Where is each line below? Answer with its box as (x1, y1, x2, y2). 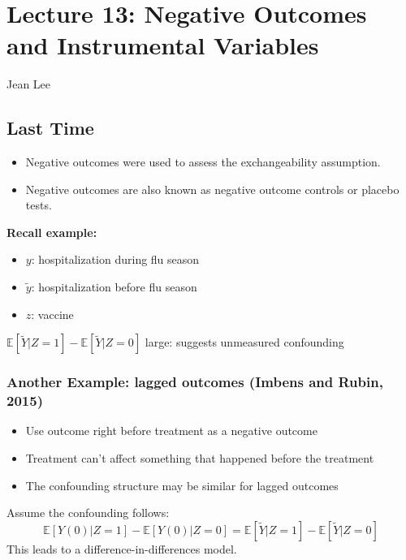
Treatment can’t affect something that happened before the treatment (25, 450, 374, 466)
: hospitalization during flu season (31, 251, 200, 268)
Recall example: (6, 223, 97, 240)
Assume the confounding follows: (6, 504, 170, 521)
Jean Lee (6, 75, 51, 93)
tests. (25, 196, 52, 213)
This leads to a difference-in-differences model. (6, 540, 237, 557)
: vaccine (31, 305, 74, 322)
